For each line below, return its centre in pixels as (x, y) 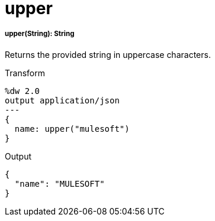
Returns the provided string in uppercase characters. (108, 54)
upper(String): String (40, 34)
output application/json (62, 100)
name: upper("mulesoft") (72, 129)
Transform (25, 73)
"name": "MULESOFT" (60, 183)
